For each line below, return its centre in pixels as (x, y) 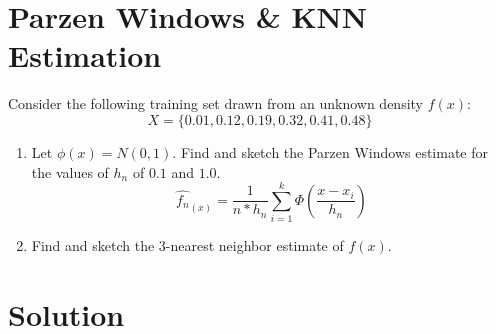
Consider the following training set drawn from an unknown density (215, 103)
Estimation (85, 55)
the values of (70, 171)
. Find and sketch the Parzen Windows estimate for (330, 151)
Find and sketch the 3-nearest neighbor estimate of (187, 245)
